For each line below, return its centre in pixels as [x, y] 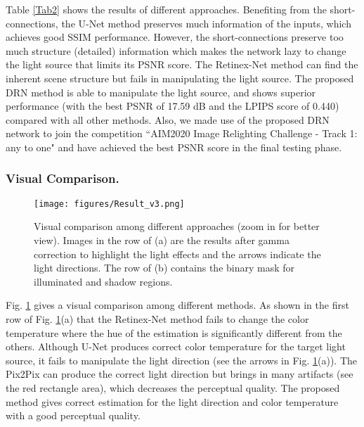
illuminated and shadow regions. [103, 281]
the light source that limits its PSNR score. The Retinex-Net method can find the [182, 64]
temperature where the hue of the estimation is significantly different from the [174, 332]
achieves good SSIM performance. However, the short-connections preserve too [175, 37]
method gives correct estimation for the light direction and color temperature [172, 401]
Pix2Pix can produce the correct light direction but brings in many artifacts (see [180, 374]
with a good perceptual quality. [73, 415]
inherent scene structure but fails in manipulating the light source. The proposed [180, 78]
